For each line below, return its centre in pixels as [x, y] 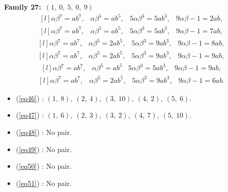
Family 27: [23, 7]
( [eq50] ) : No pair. [44, 166]
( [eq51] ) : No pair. [44, 183]
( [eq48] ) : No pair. [44, 132]
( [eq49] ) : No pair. [44, 149]
